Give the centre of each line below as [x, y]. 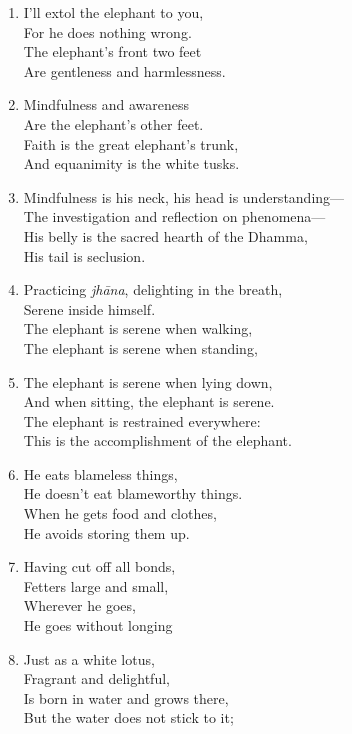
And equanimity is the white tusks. [131, 163]
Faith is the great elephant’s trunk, [131, 143]
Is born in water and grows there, [126, 697]
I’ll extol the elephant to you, [113, 12]
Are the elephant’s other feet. [113, 123]
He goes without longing [98, 625]
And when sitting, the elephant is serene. [149, 401]
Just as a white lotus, [89, 658]
